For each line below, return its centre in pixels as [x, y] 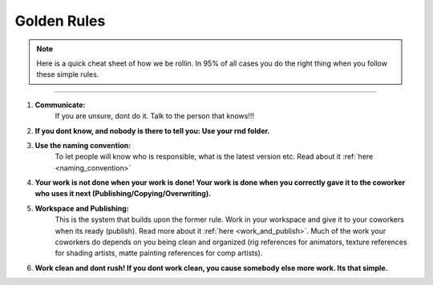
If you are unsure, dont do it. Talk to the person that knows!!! [154, 116]
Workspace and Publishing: [82, 208]
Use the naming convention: [83, 145]
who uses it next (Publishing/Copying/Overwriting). [123, 194]
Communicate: [60, 105]
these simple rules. [68, 74]
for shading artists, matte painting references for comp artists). [159, 253]
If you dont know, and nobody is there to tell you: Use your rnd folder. [152, 130]
